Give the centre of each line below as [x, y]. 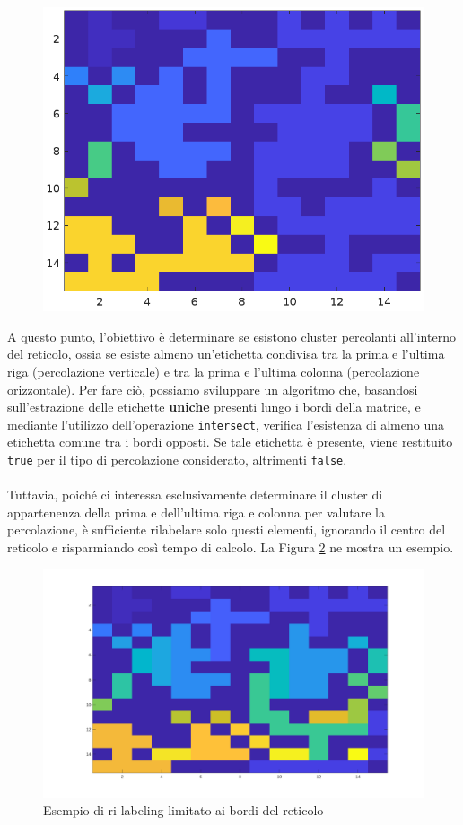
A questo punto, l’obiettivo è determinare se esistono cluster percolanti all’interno [231, 336]
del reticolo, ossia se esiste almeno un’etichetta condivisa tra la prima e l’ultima [226, 354]
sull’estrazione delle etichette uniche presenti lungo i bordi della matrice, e [214, 407]
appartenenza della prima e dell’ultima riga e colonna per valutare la [196, 512]
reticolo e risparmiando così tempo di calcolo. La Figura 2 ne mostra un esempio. [231, 547]
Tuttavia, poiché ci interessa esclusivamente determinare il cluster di [195, 495]
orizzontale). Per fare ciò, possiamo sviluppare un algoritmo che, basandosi [213, 389]
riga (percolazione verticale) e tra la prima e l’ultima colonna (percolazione [214, 371]
